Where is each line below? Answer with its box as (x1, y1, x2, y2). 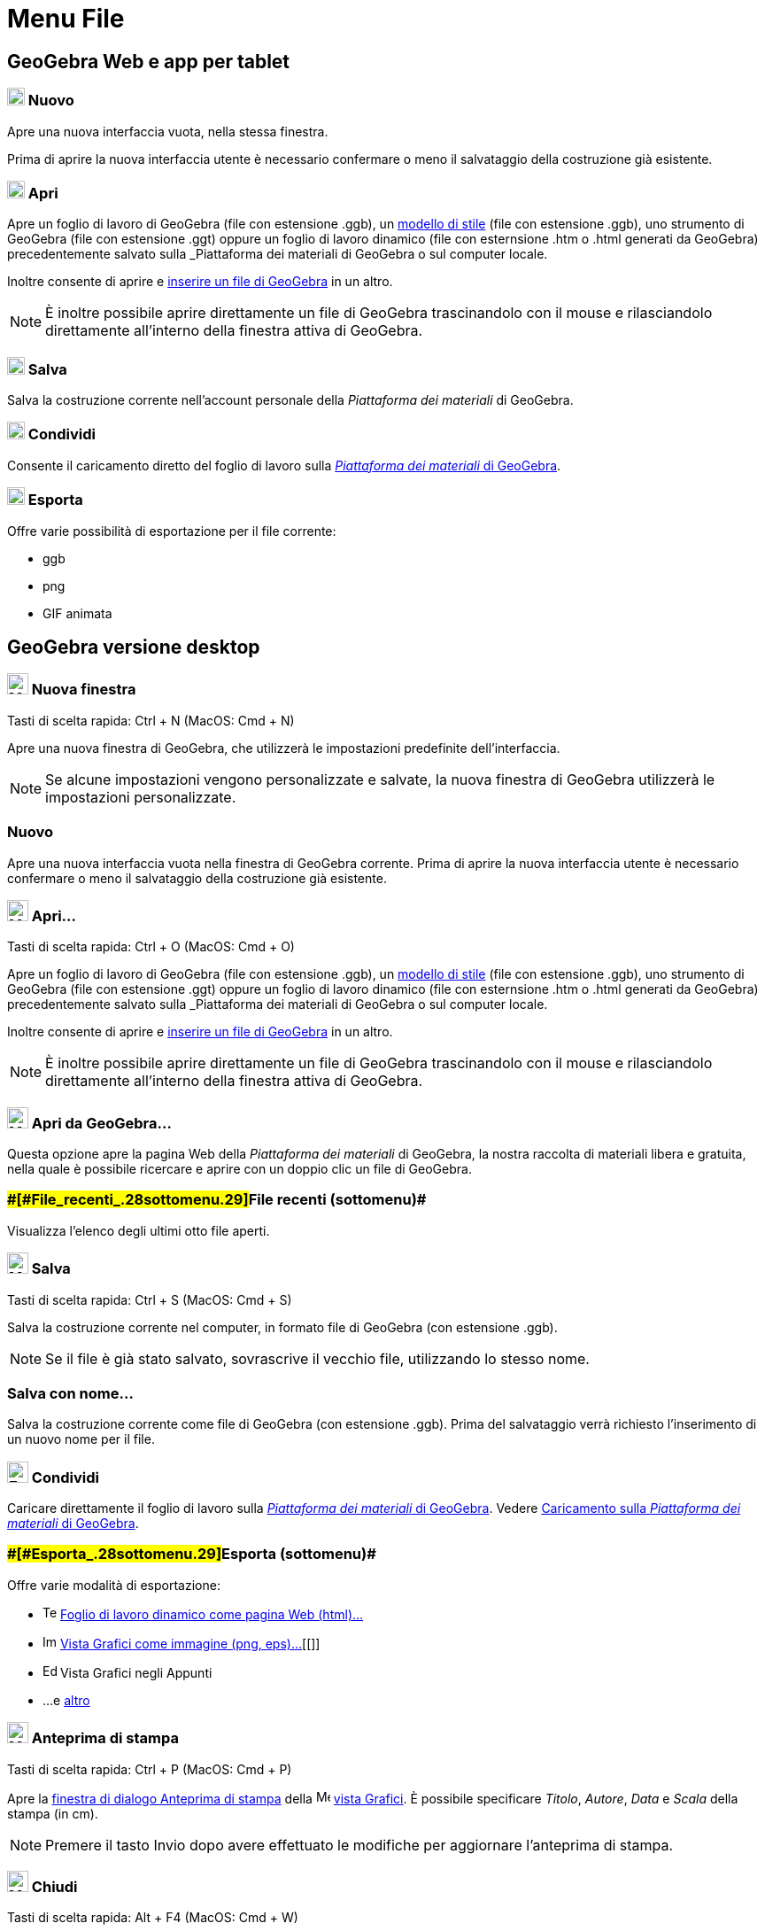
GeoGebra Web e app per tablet (7, 50, 290, 73)
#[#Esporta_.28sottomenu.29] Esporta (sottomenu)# (7, 1545, 376, 1563)
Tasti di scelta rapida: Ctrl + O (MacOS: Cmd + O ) (7, 939, 295, 955)
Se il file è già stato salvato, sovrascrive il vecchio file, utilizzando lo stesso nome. (45, 1349, 590, 1368)
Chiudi (31, 1877, 78, 1896)
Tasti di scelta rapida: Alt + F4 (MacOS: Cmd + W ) (7, 1910, 298, 1926)
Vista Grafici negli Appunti (59, 1664, 212, 1680)
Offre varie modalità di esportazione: (7, 1577, 220, 1593)
